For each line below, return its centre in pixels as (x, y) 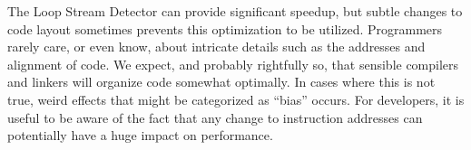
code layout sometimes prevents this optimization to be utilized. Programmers (225, 28)
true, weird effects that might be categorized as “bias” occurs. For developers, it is (236, 99)
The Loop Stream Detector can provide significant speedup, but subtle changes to (235, 11)
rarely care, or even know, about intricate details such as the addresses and (216, 47)
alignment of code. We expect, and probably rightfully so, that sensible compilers (233, 64)
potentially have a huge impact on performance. (140, 135)
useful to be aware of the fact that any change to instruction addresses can (215, 117)
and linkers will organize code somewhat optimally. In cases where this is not (221, 82)
